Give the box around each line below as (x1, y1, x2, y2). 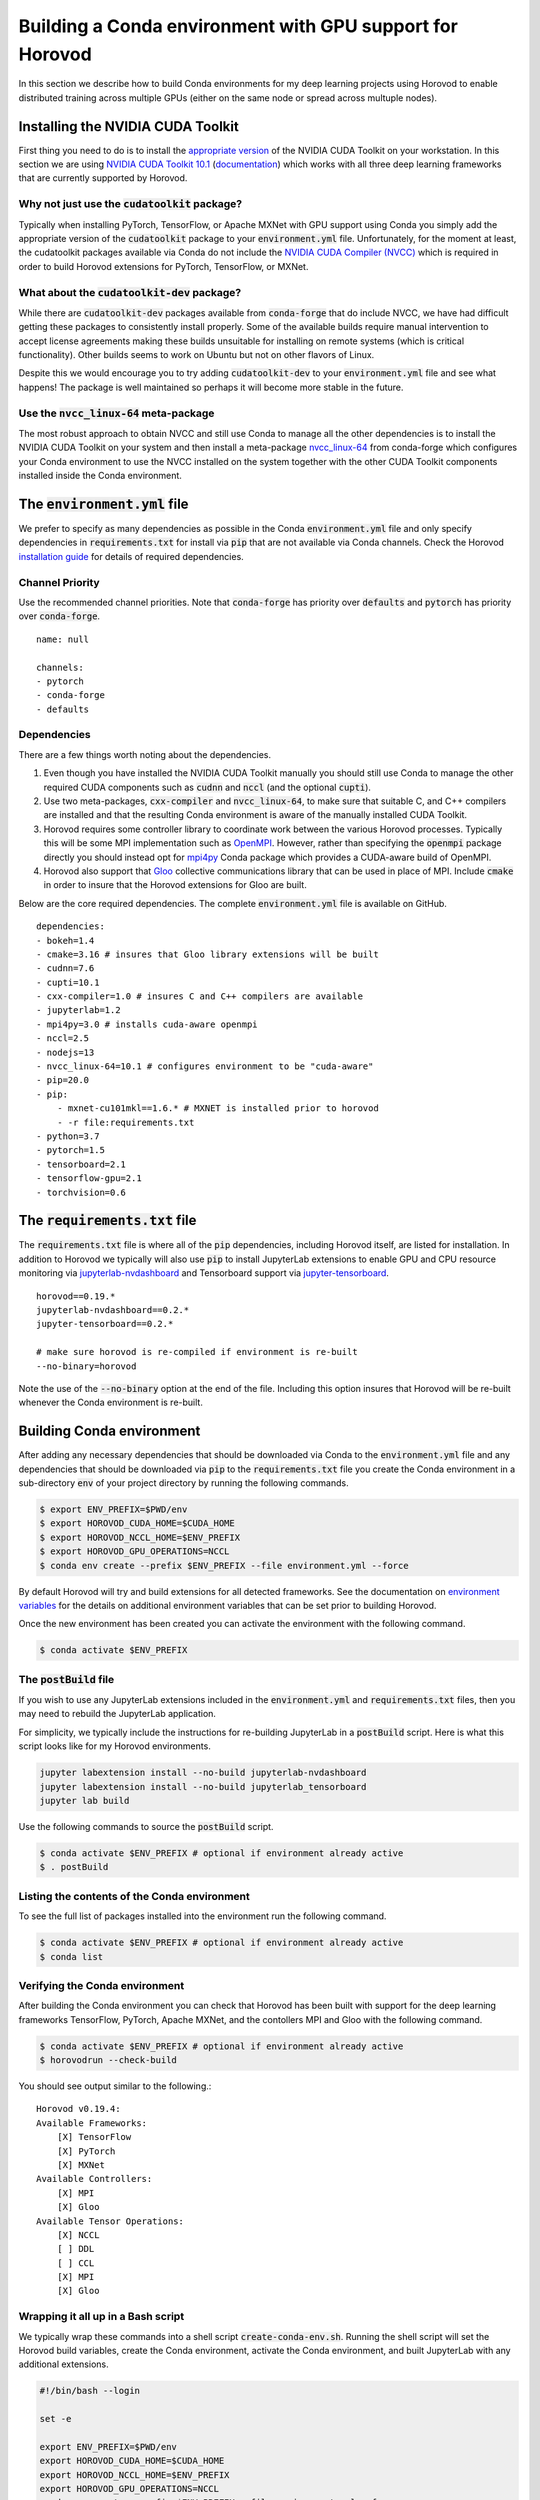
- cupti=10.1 (36, 976, 100, 988)
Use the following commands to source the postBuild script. (18, 1821, 274, 1833)
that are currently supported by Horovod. (18, 172, 188, 184)
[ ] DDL (56, 2243, 95, 2255)
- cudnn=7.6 (36, 963, 95, 974)
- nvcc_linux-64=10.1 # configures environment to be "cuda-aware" (36, 1061, 374, 1072)
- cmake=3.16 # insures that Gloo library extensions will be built (36, 948, 379, 960)
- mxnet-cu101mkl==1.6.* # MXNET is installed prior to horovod (56, 1103, 379, 1114)
